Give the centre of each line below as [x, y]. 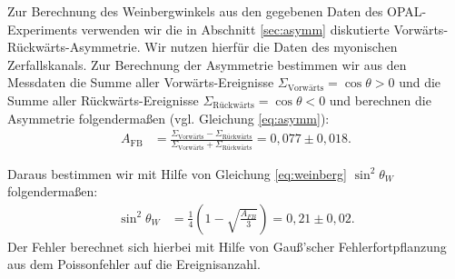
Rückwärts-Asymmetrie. [74, 47]
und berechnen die [380, 100]
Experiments [42, 29]
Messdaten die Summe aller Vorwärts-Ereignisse [141, 82]
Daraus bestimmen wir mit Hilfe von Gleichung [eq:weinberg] [177, 173]
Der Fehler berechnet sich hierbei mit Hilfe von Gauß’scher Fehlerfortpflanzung [227, 246]
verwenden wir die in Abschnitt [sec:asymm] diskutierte [235, 29]
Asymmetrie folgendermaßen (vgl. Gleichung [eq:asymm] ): [168, 118]
